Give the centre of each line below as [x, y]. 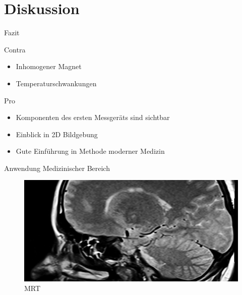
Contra [15, 49]
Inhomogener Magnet [49, 66]
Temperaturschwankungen [56, 83]
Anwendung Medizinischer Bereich [57, 168]
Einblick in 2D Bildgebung [57, 134]
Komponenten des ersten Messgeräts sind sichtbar [93, 117]
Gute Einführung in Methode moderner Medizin [90, 151]
